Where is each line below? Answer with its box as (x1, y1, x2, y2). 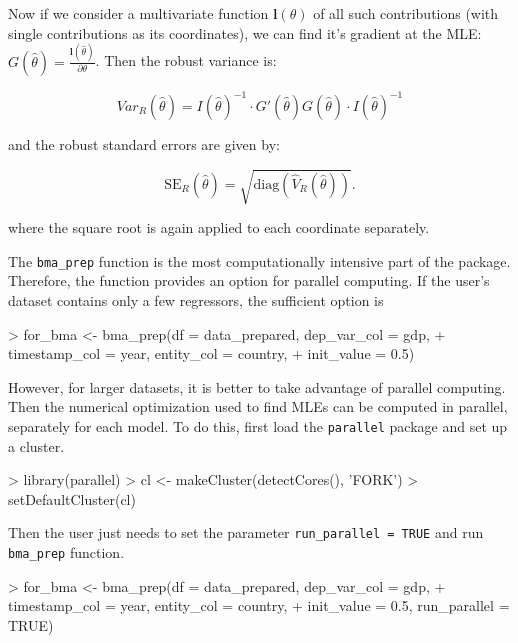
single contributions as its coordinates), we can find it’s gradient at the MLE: (8, 22, 482, 43)
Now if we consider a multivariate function (8, 3, 269, 23)
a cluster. (8, 435, 65, 456)
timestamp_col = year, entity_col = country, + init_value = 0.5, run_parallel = (8, 595, 510, 616)
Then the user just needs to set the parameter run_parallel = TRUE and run (8, 522, 484, 543)
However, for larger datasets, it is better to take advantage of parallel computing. (8, 376, 506, 397)
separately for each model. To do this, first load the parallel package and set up (8, 415, 508, 436)
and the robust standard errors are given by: (8, 134, 280, 154)
